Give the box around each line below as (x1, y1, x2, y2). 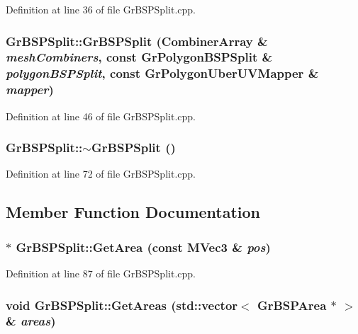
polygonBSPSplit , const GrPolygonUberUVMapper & (6, 64, 319, 82)
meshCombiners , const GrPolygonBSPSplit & (6, 48, 273, 66)
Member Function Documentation (6, 201, 261, 223)
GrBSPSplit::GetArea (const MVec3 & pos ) (16, 238, 271, 255)
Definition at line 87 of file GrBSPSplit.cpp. (6, 265, 196, 280)
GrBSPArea (257, 296, 327, 313)
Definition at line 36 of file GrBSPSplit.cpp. (6, 2, 196, 16)
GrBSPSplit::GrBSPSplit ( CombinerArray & (6, 32, 268, 50)
